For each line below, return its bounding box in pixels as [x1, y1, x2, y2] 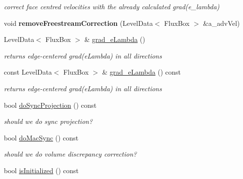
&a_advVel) [203, 18, 240, 28]
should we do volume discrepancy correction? [4, 149, 137, 159]
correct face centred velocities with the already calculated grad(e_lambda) [4, 1, 220, 11]
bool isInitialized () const [4, 165, 79, 175]
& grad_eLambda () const [102, 67, 181, 77]
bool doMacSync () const [4, 132, 79, 142]
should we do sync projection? [4, 116, 93, 126]
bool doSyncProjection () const [4, 99, 97, 110]
